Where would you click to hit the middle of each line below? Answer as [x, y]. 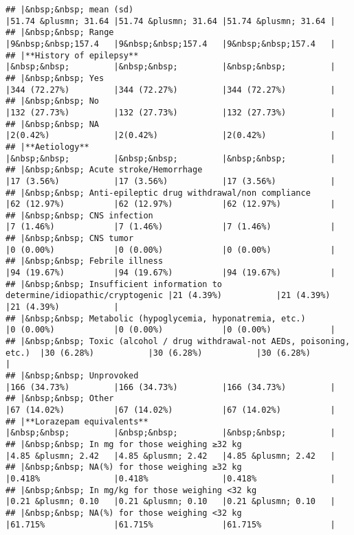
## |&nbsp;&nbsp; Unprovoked [72, 376]
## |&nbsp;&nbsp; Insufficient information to [114, 284]
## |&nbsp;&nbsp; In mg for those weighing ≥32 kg [124, 444]
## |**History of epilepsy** [72, 55]
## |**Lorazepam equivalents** [77, 421]
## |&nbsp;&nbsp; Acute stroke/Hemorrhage [104, 170]
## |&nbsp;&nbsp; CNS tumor [70, 239]
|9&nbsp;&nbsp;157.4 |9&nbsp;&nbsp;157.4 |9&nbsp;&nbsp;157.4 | [170, 44]
